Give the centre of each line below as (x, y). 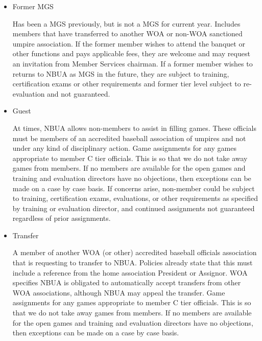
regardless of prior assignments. (62, 218)
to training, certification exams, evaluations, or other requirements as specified (135, 198)
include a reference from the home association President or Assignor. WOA (130, 272)
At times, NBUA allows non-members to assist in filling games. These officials (135, 128)
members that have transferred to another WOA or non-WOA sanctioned (127, 33)
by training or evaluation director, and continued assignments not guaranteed (134, 208)
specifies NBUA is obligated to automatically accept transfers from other (127, 282)
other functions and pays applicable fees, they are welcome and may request (131, 53)
